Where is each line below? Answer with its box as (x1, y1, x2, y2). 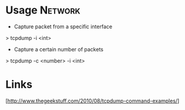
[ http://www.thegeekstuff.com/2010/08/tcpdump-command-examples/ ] (5, 97, 180, 104)
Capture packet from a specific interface (14, 23, 113, 30)
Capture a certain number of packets (14, 45, 104, 53)
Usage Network (5, 4, 80, 17)
